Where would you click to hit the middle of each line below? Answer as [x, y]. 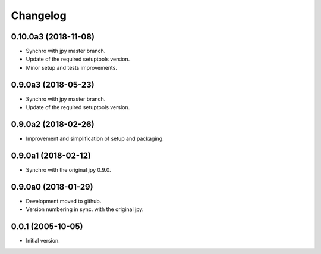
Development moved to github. [64, 201]
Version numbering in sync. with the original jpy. [85, 209]
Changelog [39, 16]
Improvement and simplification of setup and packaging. [95, 139]
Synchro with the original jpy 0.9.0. [68, 169]
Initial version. [43, 241]
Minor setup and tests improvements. [71, 67]
